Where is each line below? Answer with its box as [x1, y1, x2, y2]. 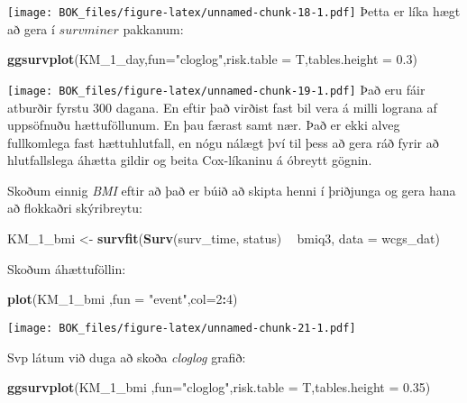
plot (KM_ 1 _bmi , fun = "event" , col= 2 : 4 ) [7, 289, 238, 308]
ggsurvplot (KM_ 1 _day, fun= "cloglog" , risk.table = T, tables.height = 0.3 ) [7, 50, 417, 69]
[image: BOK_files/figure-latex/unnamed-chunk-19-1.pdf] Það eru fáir [7, 79, 426, 98]
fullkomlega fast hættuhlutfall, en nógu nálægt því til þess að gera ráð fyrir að [7, 133, 439, 151]
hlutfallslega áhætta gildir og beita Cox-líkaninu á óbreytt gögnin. [7, 151, 372, 169]
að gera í [7, 19, 55, 38]
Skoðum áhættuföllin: [7, 259, 126, 278]
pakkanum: [123, 19, 184, 38]
